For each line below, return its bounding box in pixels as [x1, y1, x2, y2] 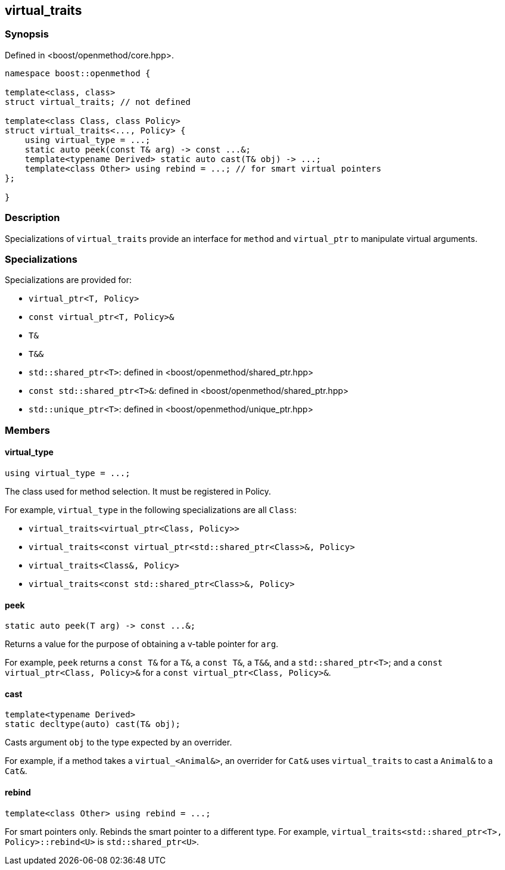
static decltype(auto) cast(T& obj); [5, 719, 181, 729]
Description [5, 212, 60, 224]
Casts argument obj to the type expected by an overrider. [5, 737, 232, 748]
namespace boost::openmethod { [5, 68, 151, 78]
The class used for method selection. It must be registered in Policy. [5, 486, 272, 496]
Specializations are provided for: [5, 275, 132, 285]
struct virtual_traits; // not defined [5, 97, 191, 107]
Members [5, 424, 50, 436]
